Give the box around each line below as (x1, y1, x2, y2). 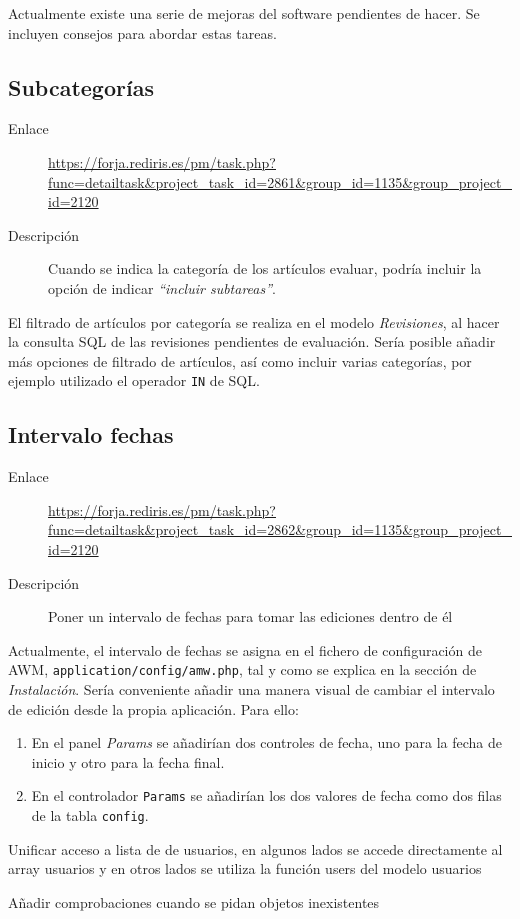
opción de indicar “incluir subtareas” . (48, 277, 276, 298)
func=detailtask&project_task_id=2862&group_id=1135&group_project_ (48, 519, 512, 540)
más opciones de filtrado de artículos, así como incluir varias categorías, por (8, 350, 472, 371)
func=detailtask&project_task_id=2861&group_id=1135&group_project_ (48, 171, 512, 192)
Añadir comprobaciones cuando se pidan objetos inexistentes (8, 891, 380, 912)
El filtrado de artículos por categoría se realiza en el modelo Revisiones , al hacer (8, 311, 500, 332)
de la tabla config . (31, 805, 149, 826)
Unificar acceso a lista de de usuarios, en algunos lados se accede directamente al (8, 838, 503, 859)
